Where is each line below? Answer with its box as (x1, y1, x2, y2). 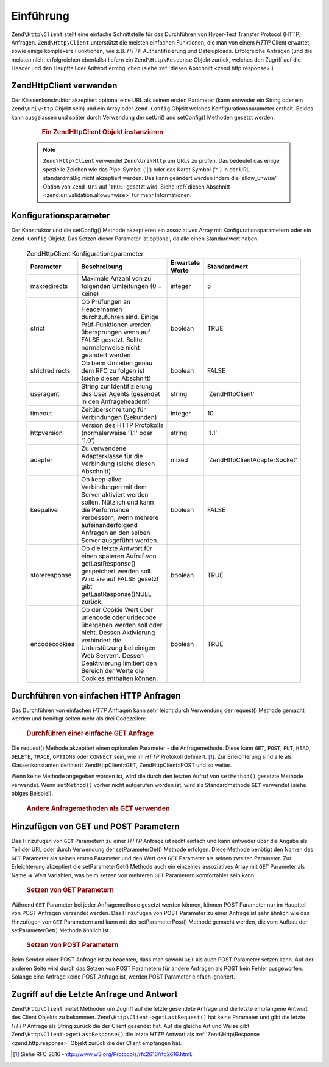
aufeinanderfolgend (81, 521, 138, 530)
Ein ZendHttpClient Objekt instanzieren (41, 128, 164, 137)
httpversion (30, 429, 63, 437)
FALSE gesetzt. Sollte (81, 336, 143, 344)
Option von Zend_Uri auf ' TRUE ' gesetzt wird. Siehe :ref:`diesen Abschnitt (43, 183, 230, 190)
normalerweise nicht (81, 343, 140, 352)
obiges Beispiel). (11, 790, 54, 797)
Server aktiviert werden (81, 490, 149, 499)
